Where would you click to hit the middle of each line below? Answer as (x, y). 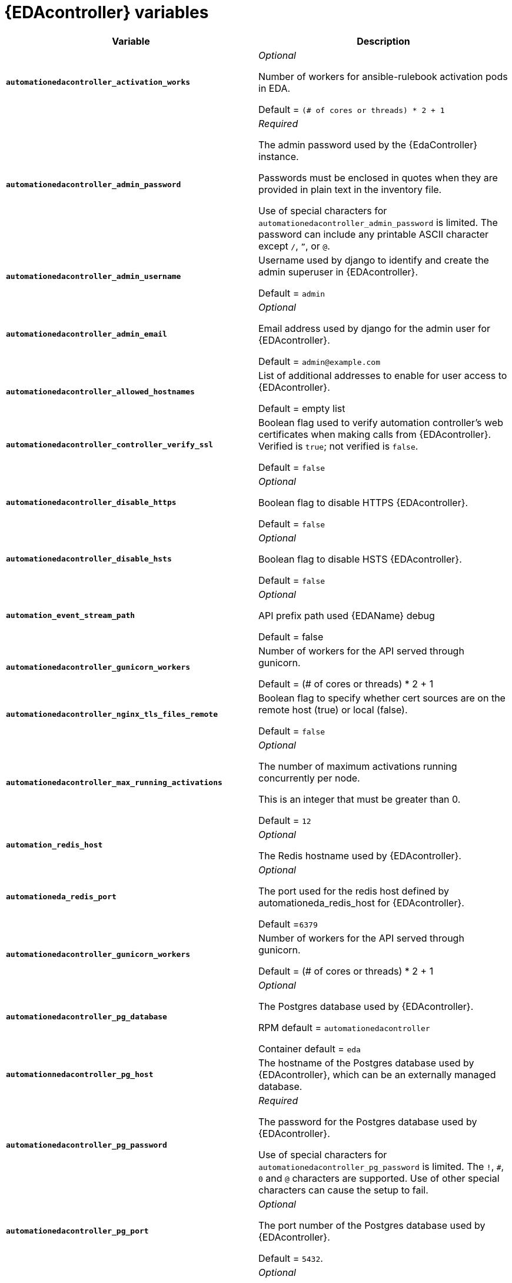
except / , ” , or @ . (294, 246)
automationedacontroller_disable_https (91, 503)
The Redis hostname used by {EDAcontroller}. (360, 855)
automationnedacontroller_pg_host (80, 1075)
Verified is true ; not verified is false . (338, 446)
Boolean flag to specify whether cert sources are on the (382, 698)
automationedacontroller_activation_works (98, 82)
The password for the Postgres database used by (368, 1121)
